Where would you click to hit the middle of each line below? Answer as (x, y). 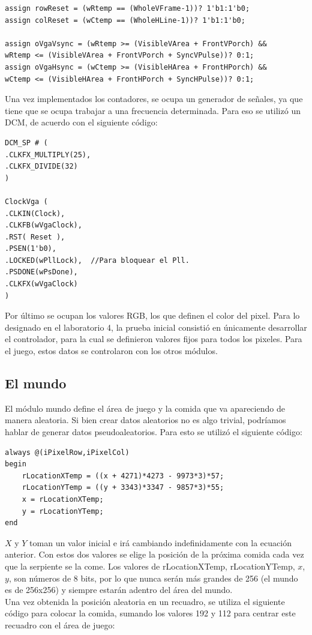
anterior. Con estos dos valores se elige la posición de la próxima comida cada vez (154, 554)
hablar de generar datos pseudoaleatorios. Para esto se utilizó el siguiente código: (154, 432)
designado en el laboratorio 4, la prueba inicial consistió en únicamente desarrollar (156, 327)
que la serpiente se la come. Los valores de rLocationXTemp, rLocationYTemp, (150, 566)
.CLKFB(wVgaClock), (43, 225)
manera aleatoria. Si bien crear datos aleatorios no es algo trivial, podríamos (145, 420)
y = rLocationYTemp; (63, 511)
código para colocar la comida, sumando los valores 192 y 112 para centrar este (150, 613)
